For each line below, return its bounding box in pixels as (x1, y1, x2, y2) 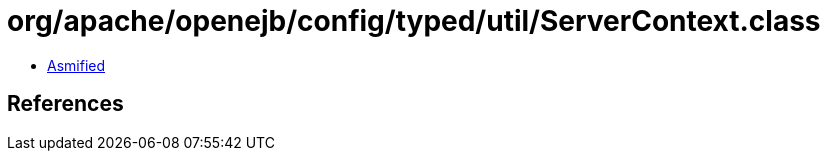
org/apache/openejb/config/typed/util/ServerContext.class (7, 4, 821, 38)
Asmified (47, 56, 106, 74)
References (7, 91, 124, 117)
